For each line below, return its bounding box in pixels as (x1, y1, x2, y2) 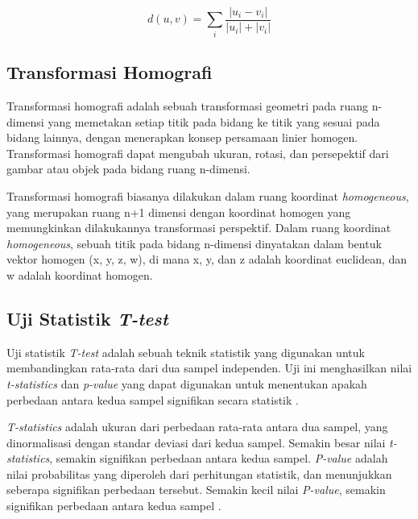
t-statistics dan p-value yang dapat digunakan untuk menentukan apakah (6, 375, 367, 392)
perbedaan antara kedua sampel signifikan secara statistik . (6, 391, 299, 408)
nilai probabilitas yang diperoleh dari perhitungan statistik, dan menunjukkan (6, 465, 392, 482)
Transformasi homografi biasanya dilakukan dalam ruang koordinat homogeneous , (6, 187, 409, 204)
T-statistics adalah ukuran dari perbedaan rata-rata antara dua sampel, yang (6, 418, 388, 435)
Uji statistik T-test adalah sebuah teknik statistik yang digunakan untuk (6, 343, 365, 360)
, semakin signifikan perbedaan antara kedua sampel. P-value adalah (49, 450, 388, 467)
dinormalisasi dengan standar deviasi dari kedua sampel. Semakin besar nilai (6, 434, 386, 450)
